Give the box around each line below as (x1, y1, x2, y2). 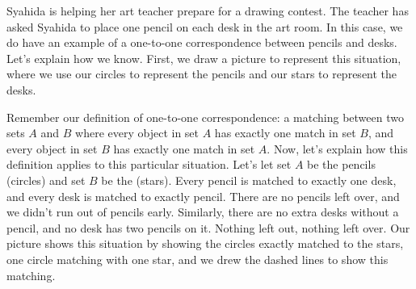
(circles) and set (6, 171, 86, 188)
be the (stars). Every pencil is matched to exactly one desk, (101, 171, 397, 188)
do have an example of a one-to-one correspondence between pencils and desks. (6, 34, 397, 51)
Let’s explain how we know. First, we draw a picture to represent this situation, (6, 49, 401, 66)
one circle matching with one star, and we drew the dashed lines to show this (6, 250, 389, 267)
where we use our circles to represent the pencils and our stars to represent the (6, 65, 397, 82)
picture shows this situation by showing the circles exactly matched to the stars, (6, 235, 404, 252)
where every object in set (75, 124, 200, 141)
